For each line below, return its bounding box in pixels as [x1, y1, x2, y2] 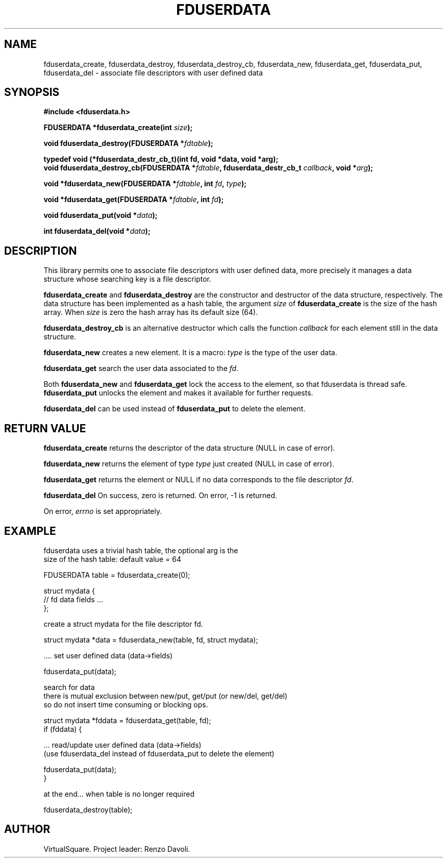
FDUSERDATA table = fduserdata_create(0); [43, 570, 190, 579]
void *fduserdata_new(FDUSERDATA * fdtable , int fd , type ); [43, 179, 247, 188]
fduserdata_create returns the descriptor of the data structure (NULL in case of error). [43, 444, 335, 453]
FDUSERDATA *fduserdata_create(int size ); [43, 123, 193, 132]
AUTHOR [4, 823, 51, 836]
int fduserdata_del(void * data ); [43, 227, 151, 236]
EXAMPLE [4, 524, 56, 537]
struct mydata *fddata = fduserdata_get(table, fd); [43, 716, 211, 725]
